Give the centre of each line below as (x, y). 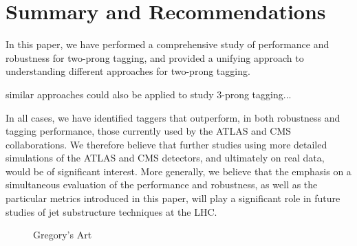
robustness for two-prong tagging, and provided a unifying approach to (155, 57)
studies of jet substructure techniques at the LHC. (111, 211)
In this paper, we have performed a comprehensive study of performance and (167, 44)
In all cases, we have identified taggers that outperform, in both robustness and (173, 117)
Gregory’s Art (63, 235)
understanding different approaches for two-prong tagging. (128, 71)
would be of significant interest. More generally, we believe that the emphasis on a (178, 171)
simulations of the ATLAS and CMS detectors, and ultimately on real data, (165, 158)
